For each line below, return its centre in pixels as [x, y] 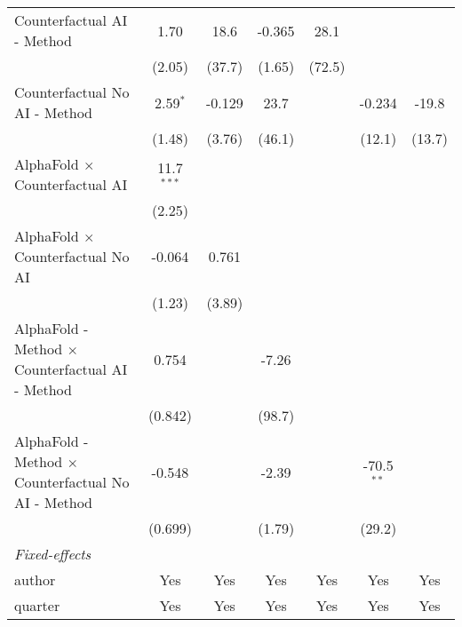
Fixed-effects [53, 554]
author [35, 579]
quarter [37, 605]
